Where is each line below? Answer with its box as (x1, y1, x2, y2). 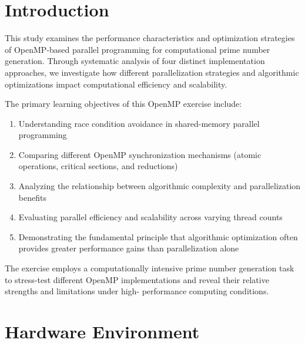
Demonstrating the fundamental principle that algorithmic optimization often (18, 230, 298, 243)
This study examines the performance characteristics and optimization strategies (5, 32, 295, 44)
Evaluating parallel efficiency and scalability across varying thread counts (18, 211, 283, 223)
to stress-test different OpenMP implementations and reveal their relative (5, 273, 269, 285)
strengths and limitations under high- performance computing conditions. (5, 285, 269, 297)
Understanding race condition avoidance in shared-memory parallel (18, 117, 260, 129)
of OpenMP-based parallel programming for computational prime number (5, 43, 270, 55)
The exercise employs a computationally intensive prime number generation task (5, 262, 294, 274)
